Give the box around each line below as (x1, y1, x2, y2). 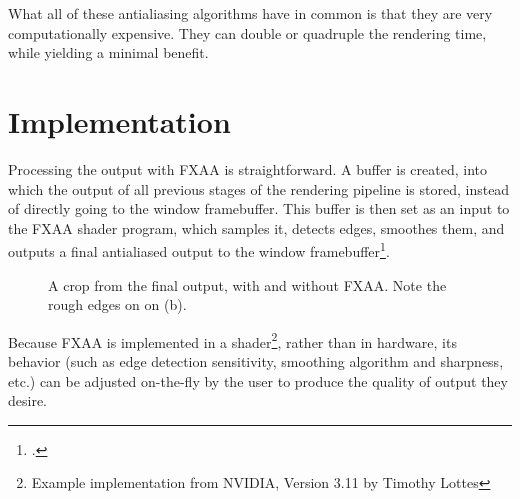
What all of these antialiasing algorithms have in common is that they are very (8, 3, 493, 23)
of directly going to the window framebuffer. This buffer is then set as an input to (8, 198, 510, 219)
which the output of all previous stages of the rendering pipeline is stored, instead (8, 178, 510, 199)
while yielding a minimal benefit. (8, 42, 209, 63)
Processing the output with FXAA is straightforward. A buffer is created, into (8, 158, 487, 179)
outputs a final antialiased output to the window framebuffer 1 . (8, 238, 390, 261)
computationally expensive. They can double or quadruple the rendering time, (8, 22, 487, 43)
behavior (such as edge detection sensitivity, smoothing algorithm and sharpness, (8, 350, 504, 371)
